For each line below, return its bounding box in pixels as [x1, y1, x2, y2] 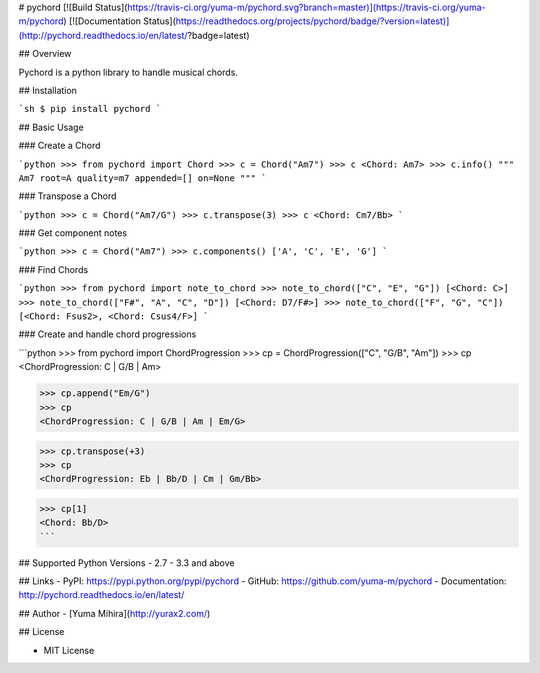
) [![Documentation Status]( [63, 15, 177, 27]
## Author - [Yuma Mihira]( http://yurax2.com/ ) [18, 607, 211, 619]
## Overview [18, 48, 72, 60]
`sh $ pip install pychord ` [18, 103, 162, 115]
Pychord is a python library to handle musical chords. [18, 66, 239, 78]
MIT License [43, 644, 95, 656]
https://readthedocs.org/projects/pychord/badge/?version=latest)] [175, 15, 450, 27]
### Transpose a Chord [18, 190, 117, 202]
